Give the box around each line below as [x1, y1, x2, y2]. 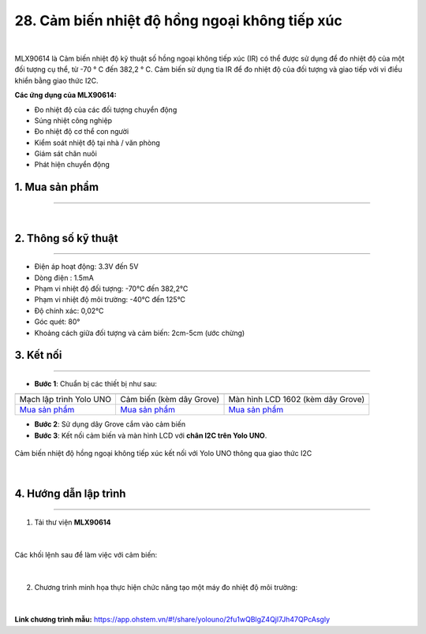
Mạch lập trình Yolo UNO [19, 394, 112, 405]
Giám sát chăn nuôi [34, 149, 98, 158]
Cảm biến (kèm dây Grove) [120, 394, 220, 405]
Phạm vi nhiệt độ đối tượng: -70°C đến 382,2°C [34, 284, 189, 293]
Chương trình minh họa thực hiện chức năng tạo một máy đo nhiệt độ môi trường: [34, 582, 298, 591]
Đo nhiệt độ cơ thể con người [34, 127, 129, 136]
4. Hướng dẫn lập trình [14, 487, 126, 501]
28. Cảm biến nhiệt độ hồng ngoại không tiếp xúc [14, 12, 342, 29]
